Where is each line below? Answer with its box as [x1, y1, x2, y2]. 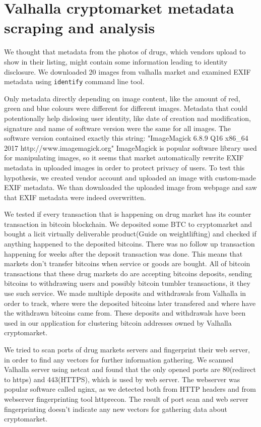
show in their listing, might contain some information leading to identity [4, 56, 228, 67]
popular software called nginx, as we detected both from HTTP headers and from [4, 384, 256, 394]
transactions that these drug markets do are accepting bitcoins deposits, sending [4, 268, 252, 278]
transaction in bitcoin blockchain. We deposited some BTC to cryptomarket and [4, 218, 252, 229]
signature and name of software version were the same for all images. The [4, 123, 231, 133]
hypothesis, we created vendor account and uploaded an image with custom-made [4, 172, 256, 182]
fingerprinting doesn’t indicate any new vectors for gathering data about [4, 403, 227, 414]
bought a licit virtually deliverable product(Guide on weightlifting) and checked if [4, 228, 256, 239]
